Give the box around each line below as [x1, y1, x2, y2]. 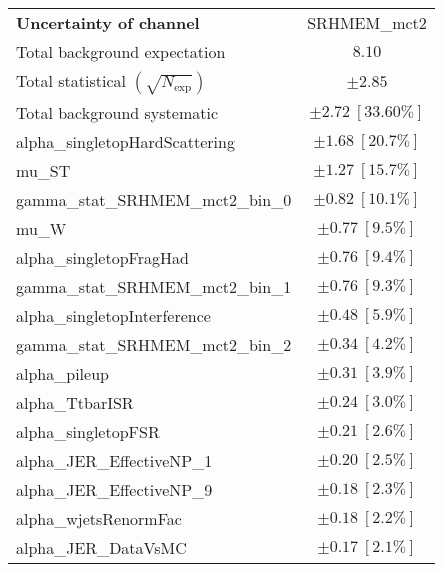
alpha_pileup [16, 362, 109, 385]
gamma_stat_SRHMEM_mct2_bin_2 [16, 333, 292, 356]
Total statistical [16, 69, 126, 92]
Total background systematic [16, 101, 219, 124]
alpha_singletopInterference [16, 304, 211, 327]
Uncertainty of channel [16, 11, 200, 34]
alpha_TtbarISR [16, 391, 134, 414]
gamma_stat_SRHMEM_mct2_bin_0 [16, 188, 292, 211]
